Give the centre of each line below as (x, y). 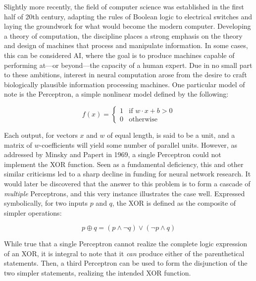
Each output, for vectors (41, 135)
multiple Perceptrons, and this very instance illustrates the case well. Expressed (125, 193)
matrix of (18, 144)
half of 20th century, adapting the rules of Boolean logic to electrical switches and (128, 16)
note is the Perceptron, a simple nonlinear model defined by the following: (116, 94)
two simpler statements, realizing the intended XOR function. (98, 273)
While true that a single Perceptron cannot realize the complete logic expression (126, 244)
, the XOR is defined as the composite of (174, 203)
